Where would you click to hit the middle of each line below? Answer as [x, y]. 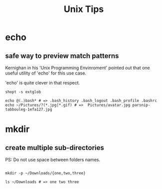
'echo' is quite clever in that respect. [43, 83]
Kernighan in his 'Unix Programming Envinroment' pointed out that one [78, 68]
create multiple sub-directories [55, 148]
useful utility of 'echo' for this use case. [46, 73]
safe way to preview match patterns [62, 56]
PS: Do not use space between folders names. [53, 159]
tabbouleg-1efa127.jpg [29, 109]
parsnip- [141, 105]
